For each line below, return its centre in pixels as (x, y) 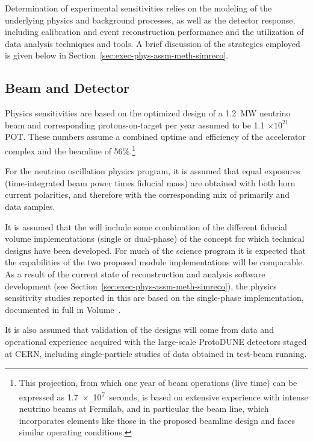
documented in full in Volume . (63, 309)
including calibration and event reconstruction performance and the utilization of (154, 32)
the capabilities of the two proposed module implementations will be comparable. (155, 262)
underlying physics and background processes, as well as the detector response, (150, 20)
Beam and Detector (67, 88)
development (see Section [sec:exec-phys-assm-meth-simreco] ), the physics (141, 286)
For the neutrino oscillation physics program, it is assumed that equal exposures (153, 171)
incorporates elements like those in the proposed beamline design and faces (157, 420)
